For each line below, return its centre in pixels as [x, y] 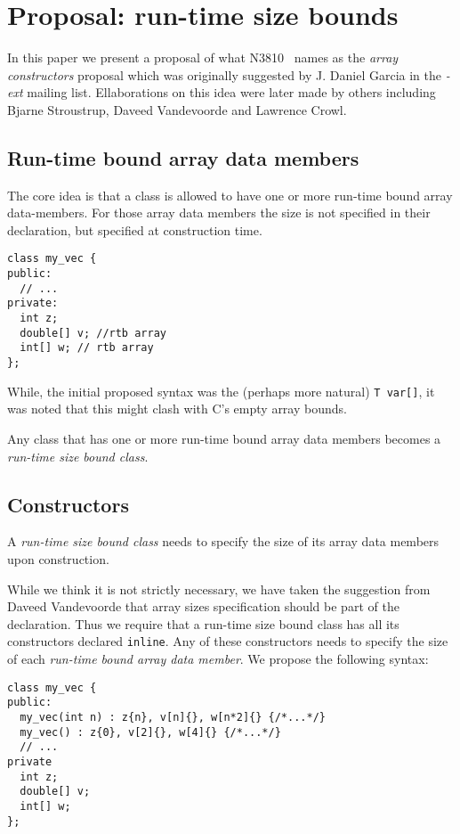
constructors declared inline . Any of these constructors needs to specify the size [228, 641]
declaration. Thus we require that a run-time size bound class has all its [203, 623]
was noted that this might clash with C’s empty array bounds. [177, 409]
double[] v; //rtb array [93, 333]
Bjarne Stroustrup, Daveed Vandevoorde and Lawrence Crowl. [177, 109]
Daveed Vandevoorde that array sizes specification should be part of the [203, 606]
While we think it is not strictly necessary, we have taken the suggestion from [219, 589]
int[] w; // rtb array [87, 348]
